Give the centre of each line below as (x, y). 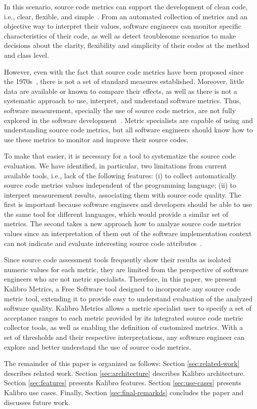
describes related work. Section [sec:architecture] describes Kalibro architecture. (125, 373)
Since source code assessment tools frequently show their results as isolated (118, 260)
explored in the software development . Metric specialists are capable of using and (128, 120)
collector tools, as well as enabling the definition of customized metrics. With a (124, 327)
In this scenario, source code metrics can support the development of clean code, (126, 6)
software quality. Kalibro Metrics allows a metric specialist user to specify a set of (128, 308)
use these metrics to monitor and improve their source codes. (96, 139)
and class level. (27, 55)
